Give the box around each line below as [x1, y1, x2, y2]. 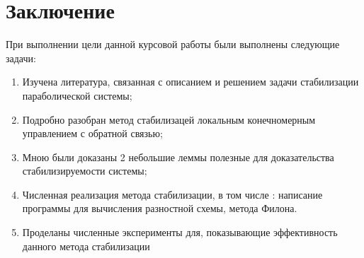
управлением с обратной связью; [22, 126, 163, 141]
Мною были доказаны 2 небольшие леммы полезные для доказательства [22, 149, 334, 164]
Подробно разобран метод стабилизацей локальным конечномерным [22, 112, 316, 127]
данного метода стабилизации [22, 238, 150, 253]
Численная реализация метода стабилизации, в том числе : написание [22, 187, 323, 201]
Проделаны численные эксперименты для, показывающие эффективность [22, 225, 338, 240]
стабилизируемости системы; [22, 163, 147, 178]
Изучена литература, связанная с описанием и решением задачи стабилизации [22, 74, 359, 89]
